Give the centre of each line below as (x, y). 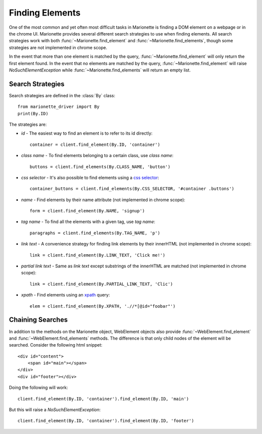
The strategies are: (28, 124)
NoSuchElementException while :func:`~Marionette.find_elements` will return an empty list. (100, 70)
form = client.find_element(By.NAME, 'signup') (87, 211)
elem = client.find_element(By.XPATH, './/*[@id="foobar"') (103, 306)
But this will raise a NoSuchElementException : (55, 410)
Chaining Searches (38, 320)
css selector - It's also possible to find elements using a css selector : (90, 177)
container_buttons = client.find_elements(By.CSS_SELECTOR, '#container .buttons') (132, 189)
